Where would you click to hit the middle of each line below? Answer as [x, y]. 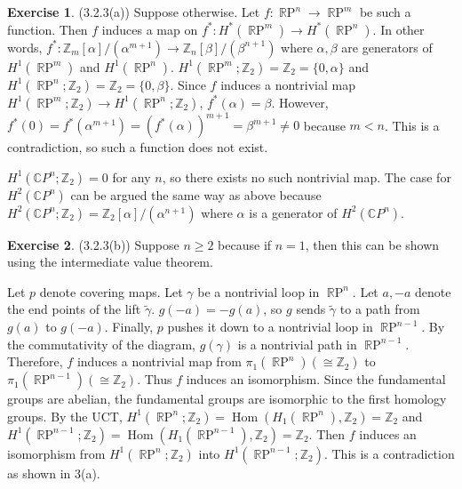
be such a [385, 12]
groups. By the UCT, [65, 416]
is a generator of [293, 212]
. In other [398, 29]
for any [131, 176]
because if [245, 244]
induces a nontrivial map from [159, 361]
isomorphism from [56, 453]
